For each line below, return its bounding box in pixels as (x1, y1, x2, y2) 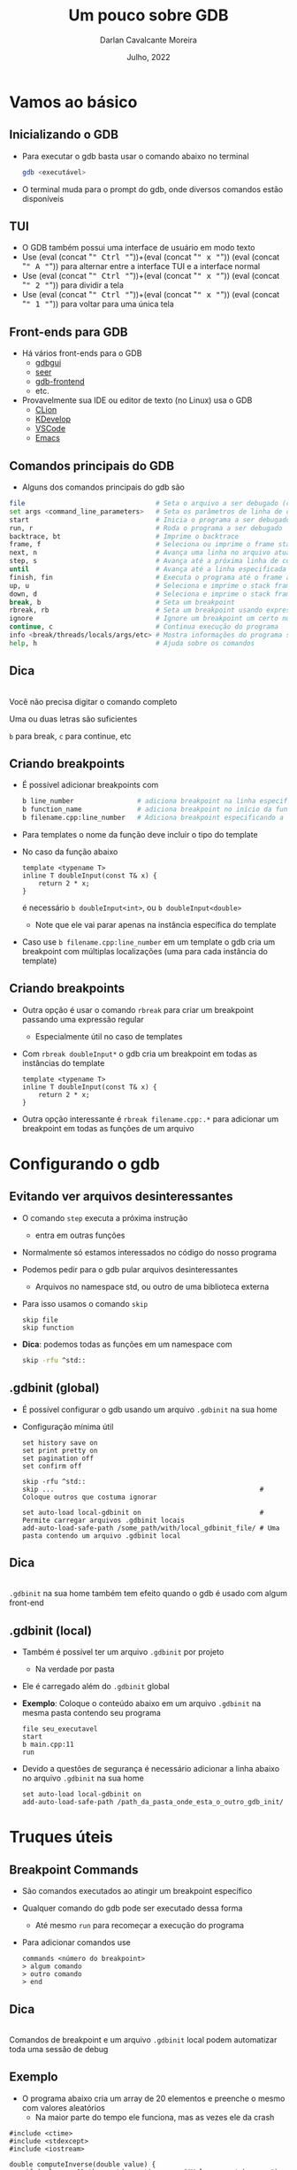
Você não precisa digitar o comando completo (9, 696, 178, 707)
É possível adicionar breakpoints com (21, 780, 159, 791)
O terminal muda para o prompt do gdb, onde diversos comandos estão (21, 183, 284, 195)
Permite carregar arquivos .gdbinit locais (21, 1516, 186, 1525)
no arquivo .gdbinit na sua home (21, 1772, 144, 1784)
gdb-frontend (34, 376, 86, 387)
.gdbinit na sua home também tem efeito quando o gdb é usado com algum (9, 1588, 287, 1599)
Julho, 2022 (126, 51, 171, 62)
